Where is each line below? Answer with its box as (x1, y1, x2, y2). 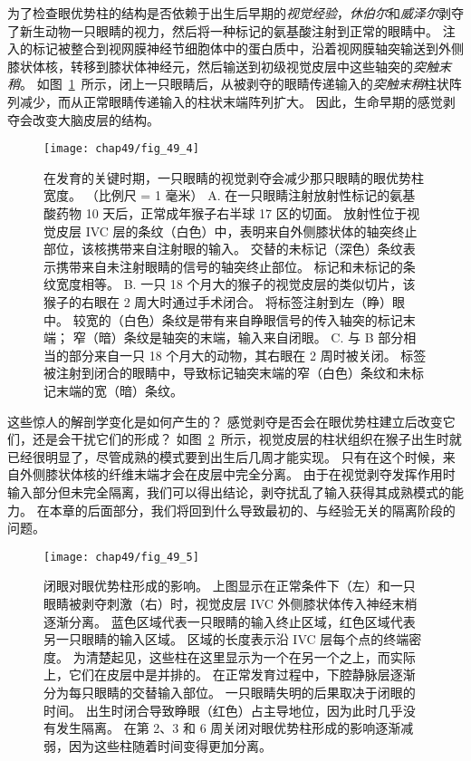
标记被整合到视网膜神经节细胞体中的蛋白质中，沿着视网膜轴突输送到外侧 (32, 39, 464, 58)
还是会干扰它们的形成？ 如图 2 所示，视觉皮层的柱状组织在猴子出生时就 (32, 429, 462, 448)
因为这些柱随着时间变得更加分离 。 (68, 736, 272, 755)
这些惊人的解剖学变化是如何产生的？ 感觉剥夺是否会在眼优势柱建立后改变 (7, 411, 443, 430)
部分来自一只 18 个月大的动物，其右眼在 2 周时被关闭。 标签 (68, 345, 427, 364)
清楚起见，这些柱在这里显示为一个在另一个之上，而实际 (85, 647, 416, 666)
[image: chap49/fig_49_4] (43, 142, 199, 156)
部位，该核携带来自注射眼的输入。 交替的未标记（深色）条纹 (43, 239, 403, 258)
